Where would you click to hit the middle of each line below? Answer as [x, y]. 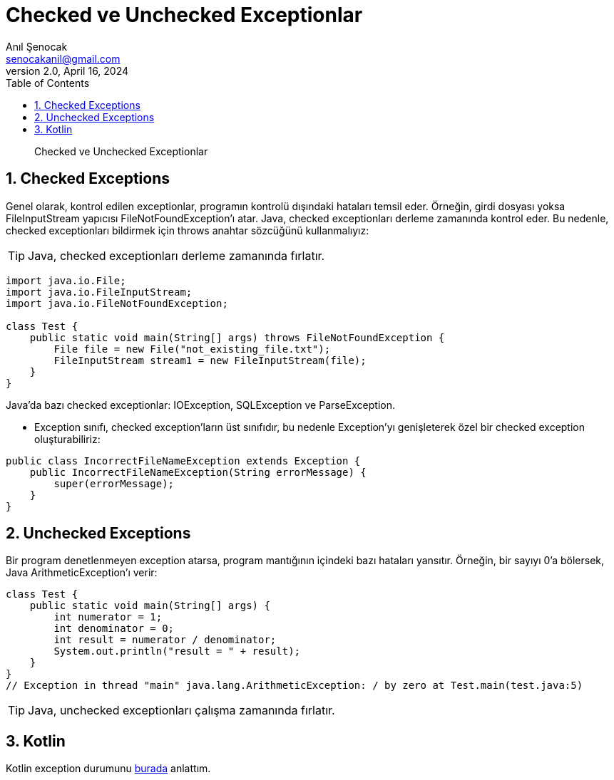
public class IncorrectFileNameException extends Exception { [183, 461]
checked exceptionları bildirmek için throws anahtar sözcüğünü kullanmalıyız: [188, 230]
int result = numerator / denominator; [165, 640]
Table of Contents [48, 83]
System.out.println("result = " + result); [177, 651]
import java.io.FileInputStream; [99, 292]
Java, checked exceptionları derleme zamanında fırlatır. [176, 255]
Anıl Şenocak [37, 46]
